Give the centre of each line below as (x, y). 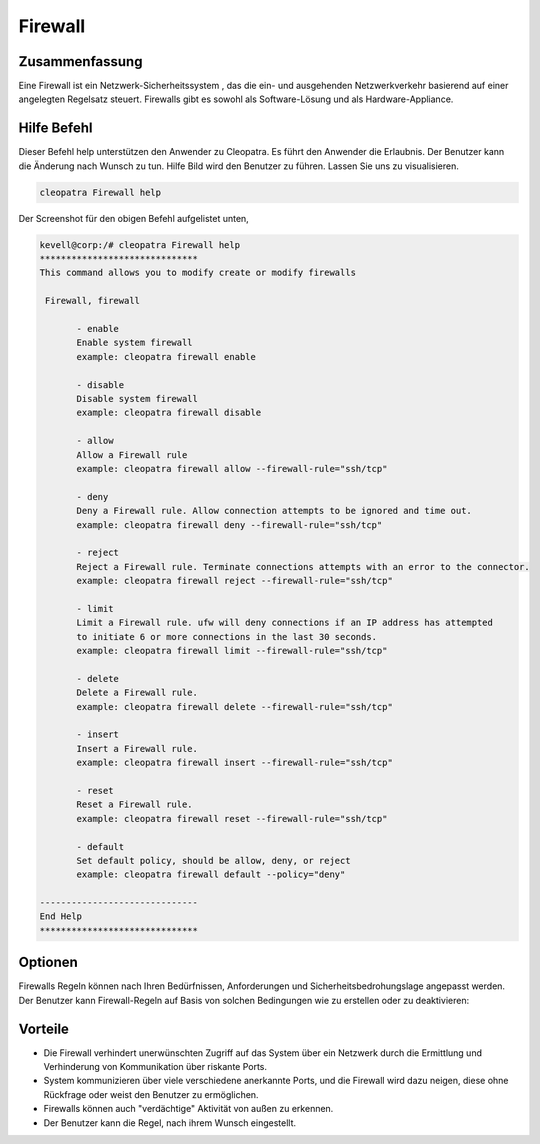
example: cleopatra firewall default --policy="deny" (211, 874)
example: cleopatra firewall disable (169, 413)
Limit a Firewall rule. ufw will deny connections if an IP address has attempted (285, 623)
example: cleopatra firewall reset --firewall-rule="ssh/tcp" (232, 818)
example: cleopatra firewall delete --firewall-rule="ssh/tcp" (235, 706)
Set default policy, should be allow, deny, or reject (213, 860)
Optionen (48, 962)
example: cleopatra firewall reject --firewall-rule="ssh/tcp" (235, 581)
